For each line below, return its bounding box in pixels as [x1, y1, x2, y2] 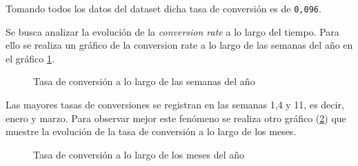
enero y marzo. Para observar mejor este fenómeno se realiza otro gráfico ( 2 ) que [6, 110, 346, 125]
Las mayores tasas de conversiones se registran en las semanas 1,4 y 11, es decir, [6, 97, 344, 112]
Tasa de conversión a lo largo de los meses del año [33, 147, 245, 161]
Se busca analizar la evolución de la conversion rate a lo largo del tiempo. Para [6, 24, 339, 38]
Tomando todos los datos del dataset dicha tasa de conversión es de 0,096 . [6, 1, 321, 15]
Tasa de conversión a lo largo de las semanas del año [33, 74, 255, 88]
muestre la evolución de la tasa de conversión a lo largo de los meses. [6, 124, 297, 139]
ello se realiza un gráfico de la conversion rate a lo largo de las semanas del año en [6, 38, 353, 52]
